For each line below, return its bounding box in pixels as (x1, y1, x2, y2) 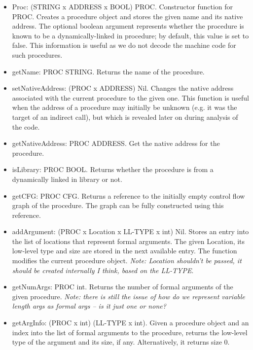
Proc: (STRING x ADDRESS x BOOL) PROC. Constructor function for (12, 1, 233, 11)
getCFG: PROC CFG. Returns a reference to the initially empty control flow (12, 190, 245, 201)
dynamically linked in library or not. (12, 174, 122, 184)
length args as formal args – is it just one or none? (12, 301, 166, 311)
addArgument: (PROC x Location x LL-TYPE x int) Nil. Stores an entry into (12, 226, 249, 237)
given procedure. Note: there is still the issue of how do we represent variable (12, 291, 245, 301)
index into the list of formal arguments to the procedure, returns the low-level (12, 327, 248, 337)
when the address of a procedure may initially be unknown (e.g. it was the (12, 102, 237, 112)
